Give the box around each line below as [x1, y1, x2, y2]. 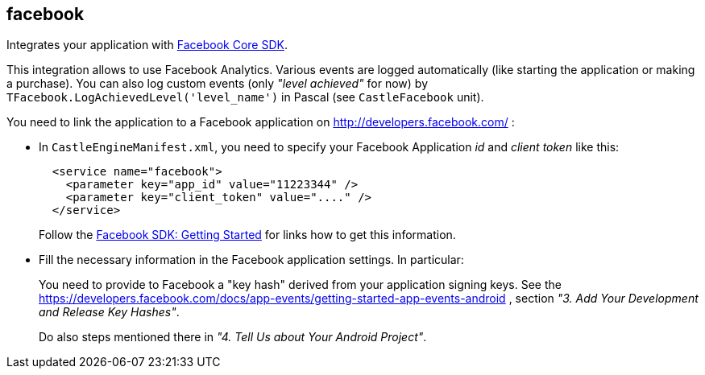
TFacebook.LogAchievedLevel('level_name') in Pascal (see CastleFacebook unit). [6, 90, 484, 105]
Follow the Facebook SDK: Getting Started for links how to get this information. [39, 228, 456, 242]
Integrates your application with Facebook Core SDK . [6, 38, 288, 52]
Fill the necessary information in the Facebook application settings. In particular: [39, 253, 464, 267]
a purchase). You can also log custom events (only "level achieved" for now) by [6, 76, 429, 91]
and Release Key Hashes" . [39, 305, 180, 319]
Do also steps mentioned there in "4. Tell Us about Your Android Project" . [39, 330, 427, 344]
